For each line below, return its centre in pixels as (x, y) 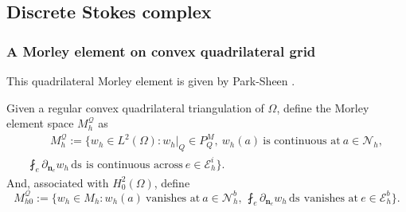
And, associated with (58, 182)
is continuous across (135, 165)
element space (40, 123)
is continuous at (302, 141)
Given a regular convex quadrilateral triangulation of (135, 107)
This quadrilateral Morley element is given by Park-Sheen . (151, 80)
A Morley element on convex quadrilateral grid (161, 51)
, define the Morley (323, 107)
